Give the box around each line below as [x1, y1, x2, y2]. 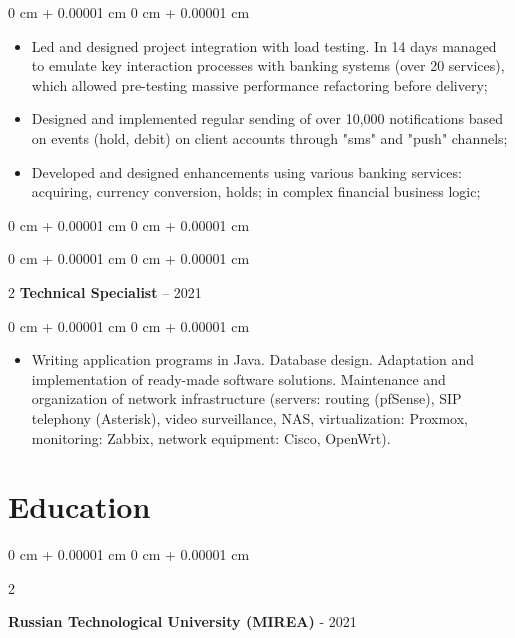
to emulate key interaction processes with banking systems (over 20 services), [31, 55, 505, 76]
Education [8, 486, 151, 527]
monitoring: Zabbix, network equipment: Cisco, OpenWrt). [31, 427, 391, 448]
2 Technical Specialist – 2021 [8, 281, 202, 302]
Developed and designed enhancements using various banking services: [31, 161, 462, 182]
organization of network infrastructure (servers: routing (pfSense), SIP [31, 388, 462, 409]
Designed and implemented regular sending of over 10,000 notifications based [31, 108, 503, 129]
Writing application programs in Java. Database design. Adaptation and [31, 349, 474, 370]
